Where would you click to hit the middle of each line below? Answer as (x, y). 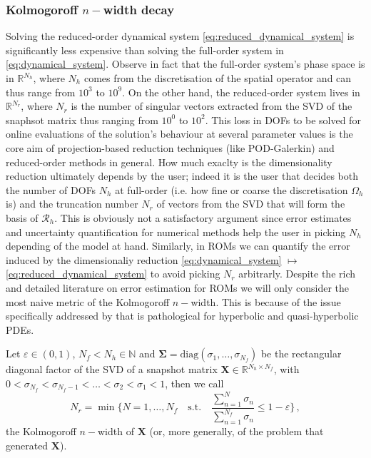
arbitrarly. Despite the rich (297, 274)
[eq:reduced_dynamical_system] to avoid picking (113, 274)
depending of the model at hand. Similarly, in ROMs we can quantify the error (178, 246)
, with (286, 369)
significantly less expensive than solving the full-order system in (145, 50)
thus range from (41, 92)
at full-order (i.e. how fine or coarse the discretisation (232, 189)
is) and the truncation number (72, 204)
